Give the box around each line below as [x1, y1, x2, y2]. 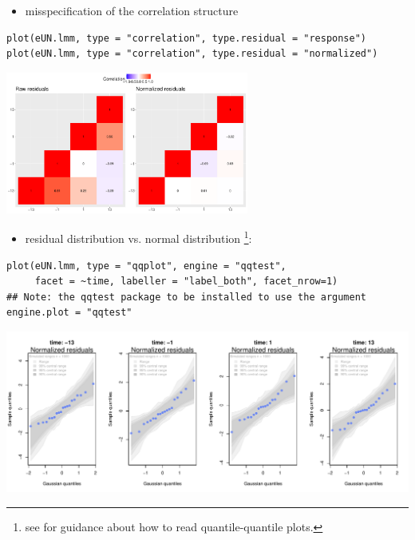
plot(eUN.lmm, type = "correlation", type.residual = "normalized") [6, 48, 378, 60]
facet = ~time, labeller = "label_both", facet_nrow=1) [34, 276, 338, 288]
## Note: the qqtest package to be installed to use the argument [6, 291, 367, 303]
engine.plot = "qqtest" [6, 307, 132, 319]
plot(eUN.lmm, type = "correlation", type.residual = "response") [6, 32, 367, 44]
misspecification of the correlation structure [25, 2, 239, 18]
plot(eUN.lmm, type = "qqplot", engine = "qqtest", [6, 260, 287, 272]
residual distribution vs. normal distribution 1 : [25, 228, 252, 247]
